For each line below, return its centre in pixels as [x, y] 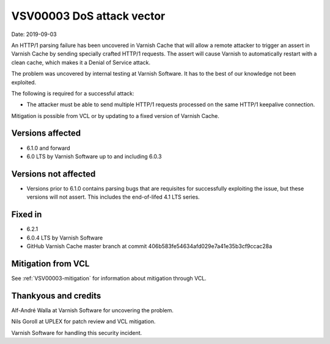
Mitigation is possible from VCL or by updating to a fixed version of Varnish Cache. [115, 115]
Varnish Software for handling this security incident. [77, 332]
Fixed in [27, 215]
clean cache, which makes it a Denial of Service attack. [81, 62]
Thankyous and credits [56, 295]
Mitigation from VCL [50, 264]
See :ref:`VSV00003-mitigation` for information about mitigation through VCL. [109, 278]
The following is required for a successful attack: [73, 93]
